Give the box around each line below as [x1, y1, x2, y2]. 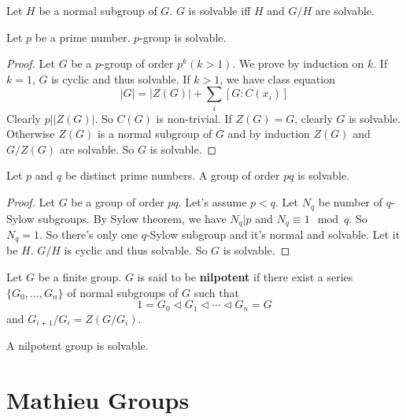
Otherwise [6, 125, 55, 142]
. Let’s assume [178, 194, 247, 210]
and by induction [227, 125, 310, 142]
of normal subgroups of [67, 284, 179, 300]
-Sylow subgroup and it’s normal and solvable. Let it [146, 225, 400, 242]
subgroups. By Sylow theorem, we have [38, 210, 227, 226]
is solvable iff [188, 2, 251, 18]
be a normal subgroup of [39, 2, 157, 18]
